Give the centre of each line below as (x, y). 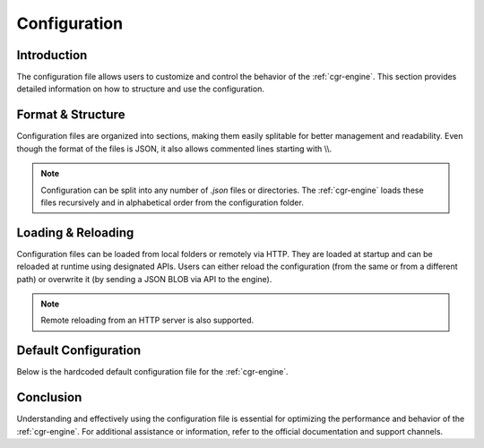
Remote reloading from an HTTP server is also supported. (147, 320)
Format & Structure (71, 115)
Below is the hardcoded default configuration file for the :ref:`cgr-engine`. (152, 372)
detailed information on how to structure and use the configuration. (140, 89)
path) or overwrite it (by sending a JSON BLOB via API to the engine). (144, 279)
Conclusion (49, 397)
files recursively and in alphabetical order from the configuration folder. (172, 202)
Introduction (52, 55)
